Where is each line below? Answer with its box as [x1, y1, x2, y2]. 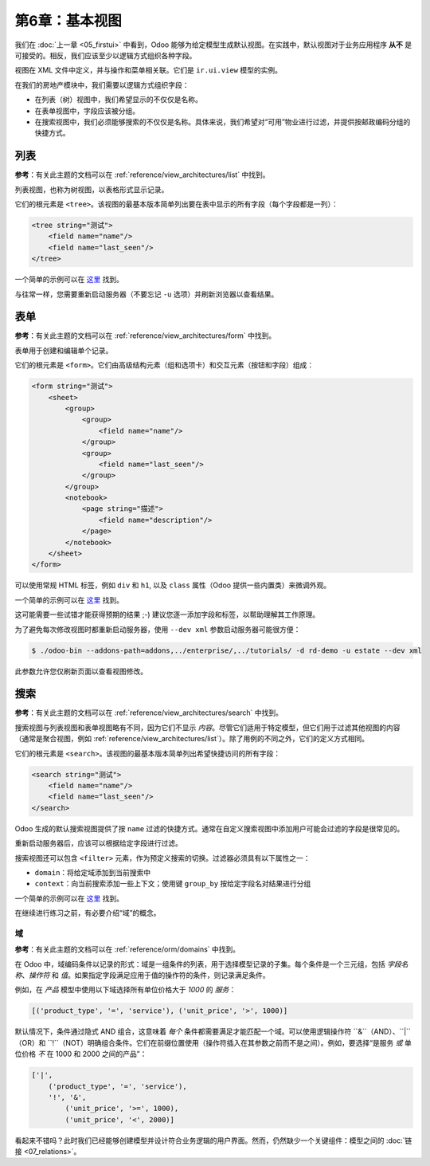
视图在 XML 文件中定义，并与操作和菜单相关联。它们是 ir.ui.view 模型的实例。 [14, 65, 283, 75]
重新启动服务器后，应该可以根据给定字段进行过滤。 [14, 838, 182, 848]
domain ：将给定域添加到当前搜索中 [34, 867, 151, 877]
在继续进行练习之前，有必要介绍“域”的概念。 [14, 909, 161, 918]
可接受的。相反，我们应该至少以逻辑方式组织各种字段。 [14, 50, 197, 60]
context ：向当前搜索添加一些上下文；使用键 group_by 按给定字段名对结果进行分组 [34, 879, 311, 889]
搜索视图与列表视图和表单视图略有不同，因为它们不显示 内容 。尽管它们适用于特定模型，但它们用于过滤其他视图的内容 [14, 722, 401, 732]
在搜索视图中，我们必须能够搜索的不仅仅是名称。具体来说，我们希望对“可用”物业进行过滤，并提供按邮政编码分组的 [34, 116, 411, 127]
